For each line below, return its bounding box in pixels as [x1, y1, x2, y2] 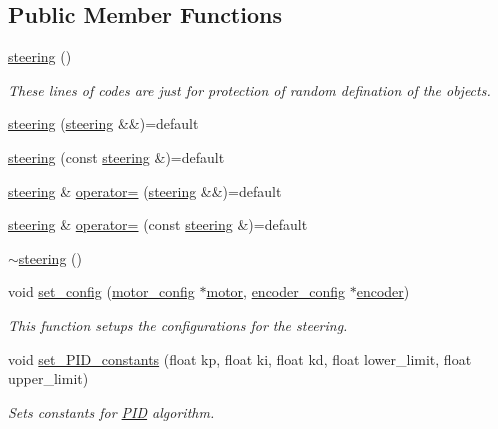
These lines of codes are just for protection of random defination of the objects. [8, 79, 491, 100]
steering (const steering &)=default [8, 146, 225, 167]
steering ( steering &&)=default [8, 113, 199, 134]
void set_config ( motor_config [8, 281, 195, 302]
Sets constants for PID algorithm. [8, 401, 215, 422]
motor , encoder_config [206, 281, 346, 302]
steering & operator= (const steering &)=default [8, 214, 308, 235]
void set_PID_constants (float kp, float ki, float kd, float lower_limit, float [8, 348, 472, 369]
